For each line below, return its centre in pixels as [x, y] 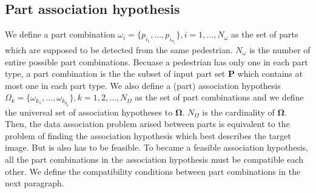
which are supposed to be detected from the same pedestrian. [119, 50]
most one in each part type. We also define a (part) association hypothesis [143, 85]
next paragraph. [35, 183]
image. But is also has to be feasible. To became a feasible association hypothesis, [157, 147]
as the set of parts [265, 34]
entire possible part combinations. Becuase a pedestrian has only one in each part [156, 61]
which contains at [270, 74]
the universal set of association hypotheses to [89, 112]
